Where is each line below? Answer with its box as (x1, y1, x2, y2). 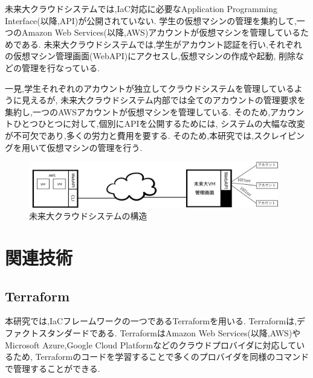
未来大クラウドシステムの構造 (29, 210, 147, 222)
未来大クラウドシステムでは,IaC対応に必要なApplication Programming (5, 2, 277, 14)
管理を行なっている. (21, 61, 100, 74)
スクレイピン (254, 129, 305, 141)
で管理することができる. (5, 362, 100, 374)
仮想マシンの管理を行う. (47, 141, 143, 153)
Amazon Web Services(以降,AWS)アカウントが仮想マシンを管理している (21, 26, 300, 39)
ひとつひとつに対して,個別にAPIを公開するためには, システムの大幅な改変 (13, 117, 305, 130)
